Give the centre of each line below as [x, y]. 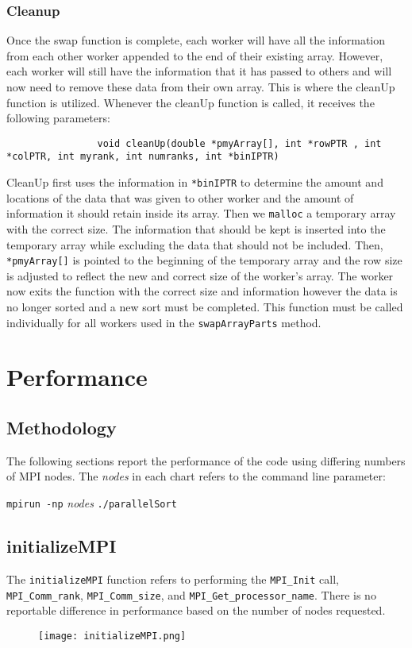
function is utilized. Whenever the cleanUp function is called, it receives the [191, 102]
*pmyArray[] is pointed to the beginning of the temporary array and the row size [204, 260]
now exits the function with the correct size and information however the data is [202, 291]
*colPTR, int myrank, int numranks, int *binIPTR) [143, 157]
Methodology [62, 428]
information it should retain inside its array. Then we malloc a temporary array [201, 213]
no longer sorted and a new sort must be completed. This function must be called [205, 307]
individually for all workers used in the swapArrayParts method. [164, 322]
